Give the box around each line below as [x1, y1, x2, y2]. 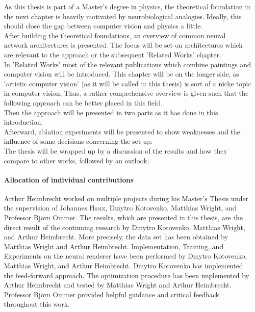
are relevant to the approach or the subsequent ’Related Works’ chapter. [4, 49, 221, 59]
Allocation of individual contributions [4, 174, 134, 184]
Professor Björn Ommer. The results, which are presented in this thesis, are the [4, 212, 243, 223]
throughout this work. [4, 299, 70, 309]
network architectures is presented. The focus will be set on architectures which [4, 40, 243, 50]
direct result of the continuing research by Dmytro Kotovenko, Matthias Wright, [4, 222, 245, 232]
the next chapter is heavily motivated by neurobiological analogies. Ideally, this [4, 11, 242, 21]
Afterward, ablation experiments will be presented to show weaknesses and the [4, 126, 240, 136]
